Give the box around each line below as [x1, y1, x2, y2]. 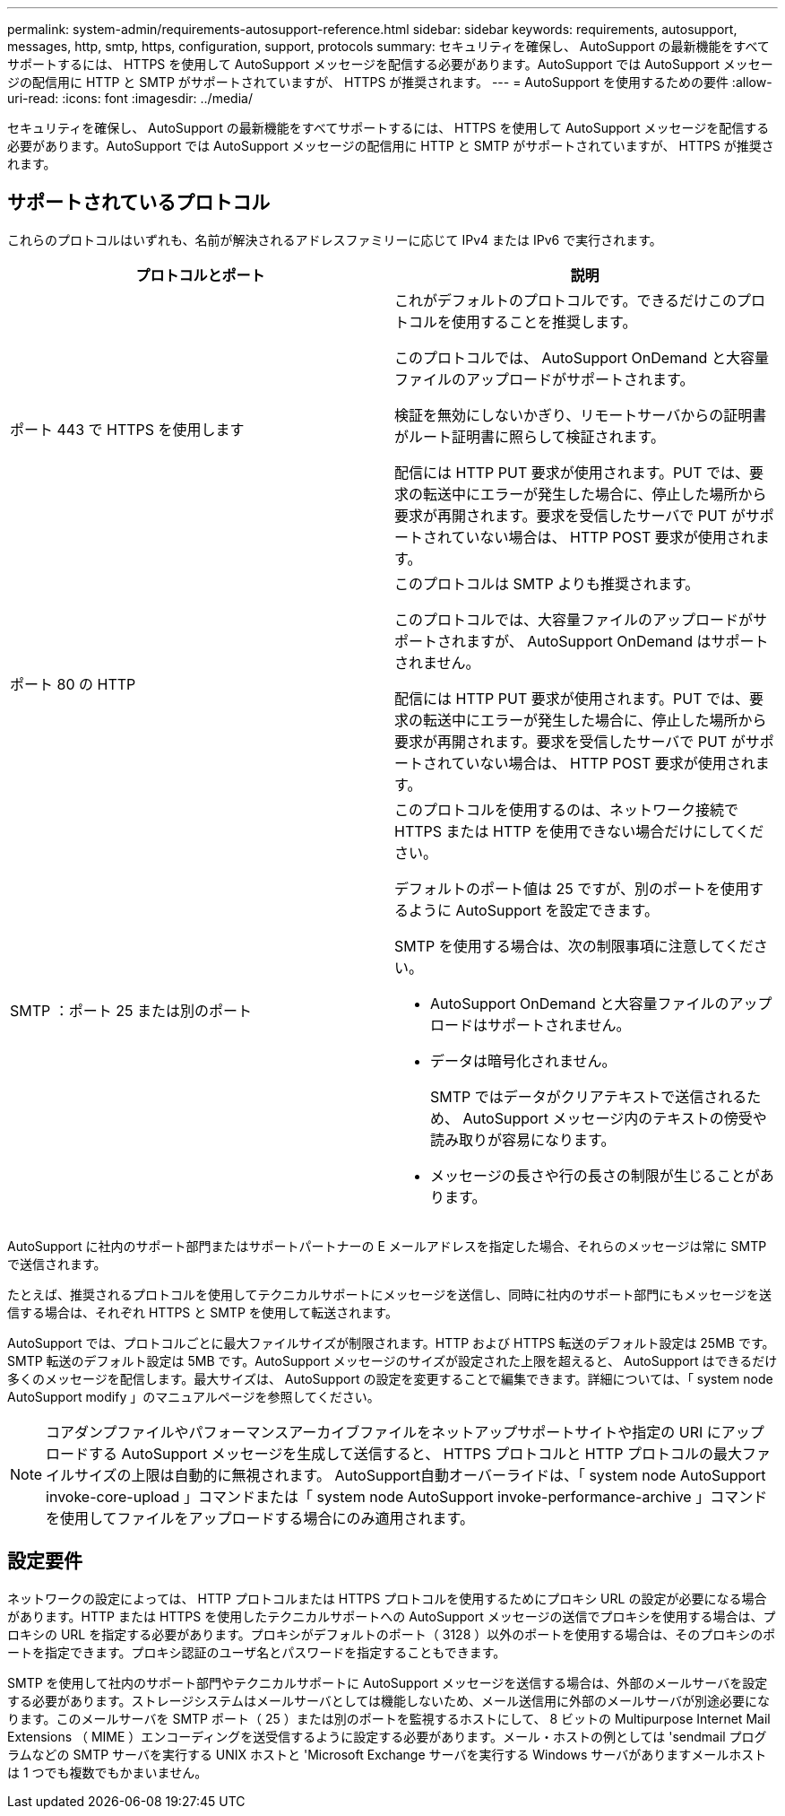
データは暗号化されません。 [430, 1051, 617, 1070]
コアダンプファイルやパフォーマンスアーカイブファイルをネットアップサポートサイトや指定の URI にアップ [46, 1422, 764, 1441]
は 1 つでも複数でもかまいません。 [7, 1764, 208, 1780]
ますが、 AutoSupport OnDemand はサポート [466, 631, 769, 650]
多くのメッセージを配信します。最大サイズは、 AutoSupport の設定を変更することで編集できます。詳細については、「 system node [7, 1370, 773, 1386]
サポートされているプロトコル [7, 191, 271, 214]
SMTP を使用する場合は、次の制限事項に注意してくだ [394, 936, 754, 955]
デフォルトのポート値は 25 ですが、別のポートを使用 [394, 879, 749, 898]
